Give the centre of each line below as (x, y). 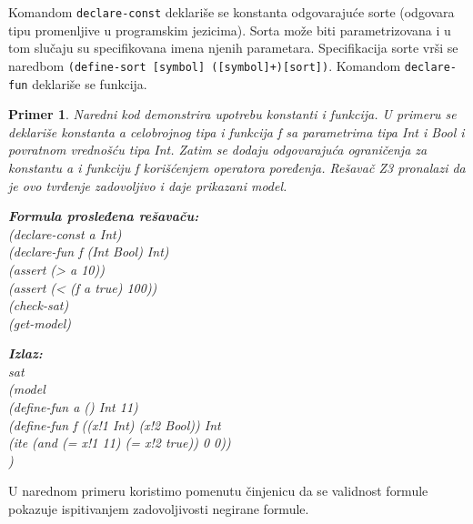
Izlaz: (25, 353)
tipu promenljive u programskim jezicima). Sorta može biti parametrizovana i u (230, 30)
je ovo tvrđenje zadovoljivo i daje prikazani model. (148, 185)
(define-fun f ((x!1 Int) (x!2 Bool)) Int (115, 424)
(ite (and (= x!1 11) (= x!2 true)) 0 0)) (120, 443)
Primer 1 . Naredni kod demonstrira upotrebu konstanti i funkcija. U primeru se (232, 114)
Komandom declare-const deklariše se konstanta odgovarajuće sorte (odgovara (231, 12)
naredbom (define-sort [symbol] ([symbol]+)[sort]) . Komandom (205, 65)
